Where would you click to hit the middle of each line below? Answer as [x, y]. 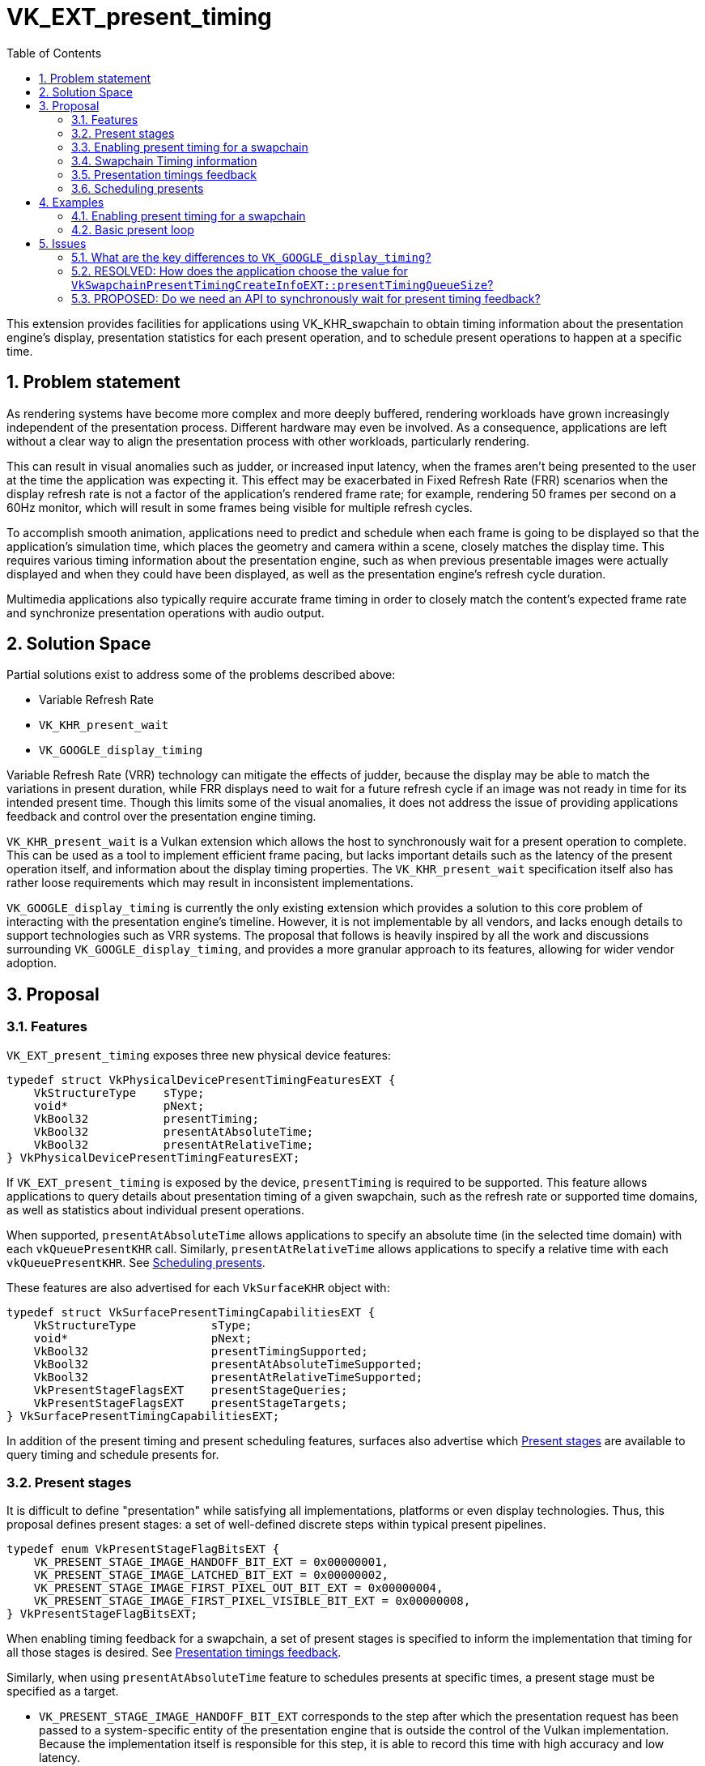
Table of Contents [54, 53]
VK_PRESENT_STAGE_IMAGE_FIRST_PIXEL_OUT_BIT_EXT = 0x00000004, [238, 1588]
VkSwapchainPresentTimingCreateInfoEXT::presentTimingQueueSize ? [282, 284]
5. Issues [63, 243]
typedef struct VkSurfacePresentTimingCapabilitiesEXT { [191, 1312]
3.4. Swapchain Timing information [164, 160]
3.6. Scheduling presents [138, 188]
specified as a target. [63, 1691]
